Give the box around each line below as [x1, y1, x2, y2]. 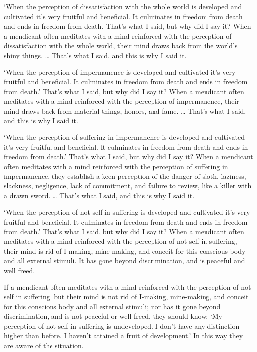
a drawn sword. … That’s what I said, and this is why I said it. [4, 190, 195, 200]
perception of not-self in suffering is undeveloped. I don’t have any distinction [4, 320, 240, 331]
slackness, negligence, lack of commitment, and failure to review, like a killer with [4, 180, 252, 191]
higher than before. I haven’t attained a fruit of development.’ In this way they [4, 330, 243, 341]
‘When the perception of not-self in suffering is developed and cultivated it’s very [4, 207, 250, 217]
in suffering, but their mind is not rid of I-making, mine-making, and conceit [16, 292, 249, 302]
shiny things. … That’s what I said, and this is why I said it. [4, 50, 187, 60]
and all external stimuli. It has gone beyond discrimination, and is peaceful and [4, 255, 245, 266]
